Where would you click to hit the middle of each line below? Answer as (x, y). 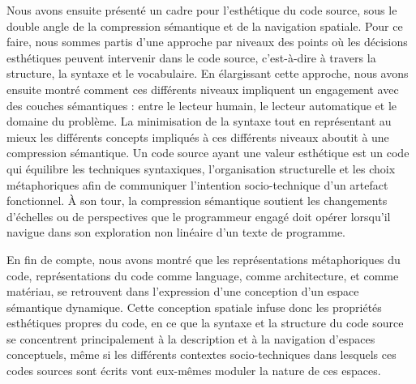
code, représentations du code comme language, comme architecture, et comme (203, 275)
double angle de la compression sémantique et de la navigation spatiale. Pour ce (205, 26)
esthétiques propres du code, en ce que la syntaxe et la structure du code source (205, 323)
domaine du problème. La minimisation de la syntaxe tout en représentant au (199, 121)
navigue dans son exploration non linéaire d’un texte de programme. (176, 232)
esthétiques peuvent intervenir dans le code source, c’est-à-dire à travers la (191, 57)
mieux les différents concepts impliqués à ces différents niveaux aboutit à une (198, 137)
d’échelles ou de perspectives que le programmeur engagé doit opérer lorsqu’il (199, 216)
